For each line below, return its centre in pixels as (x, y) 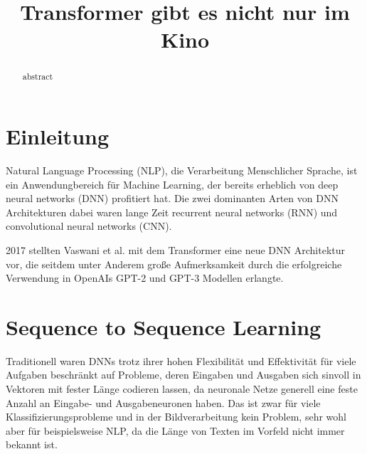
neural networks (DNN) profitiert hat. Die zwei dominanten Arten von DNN (172, 198)
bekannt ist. (32, 444)
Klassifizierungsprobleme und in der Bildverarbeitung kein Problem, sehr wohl (176, 417)
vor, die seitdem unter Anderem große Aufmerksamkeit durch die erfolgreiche (174, 264)
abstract (38, 76)
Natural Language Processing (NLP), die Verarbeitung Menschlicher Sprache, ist (182, 170)
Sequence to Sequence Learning (164, 326)
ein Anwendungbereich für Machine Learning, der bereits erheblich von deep (172, 184)
